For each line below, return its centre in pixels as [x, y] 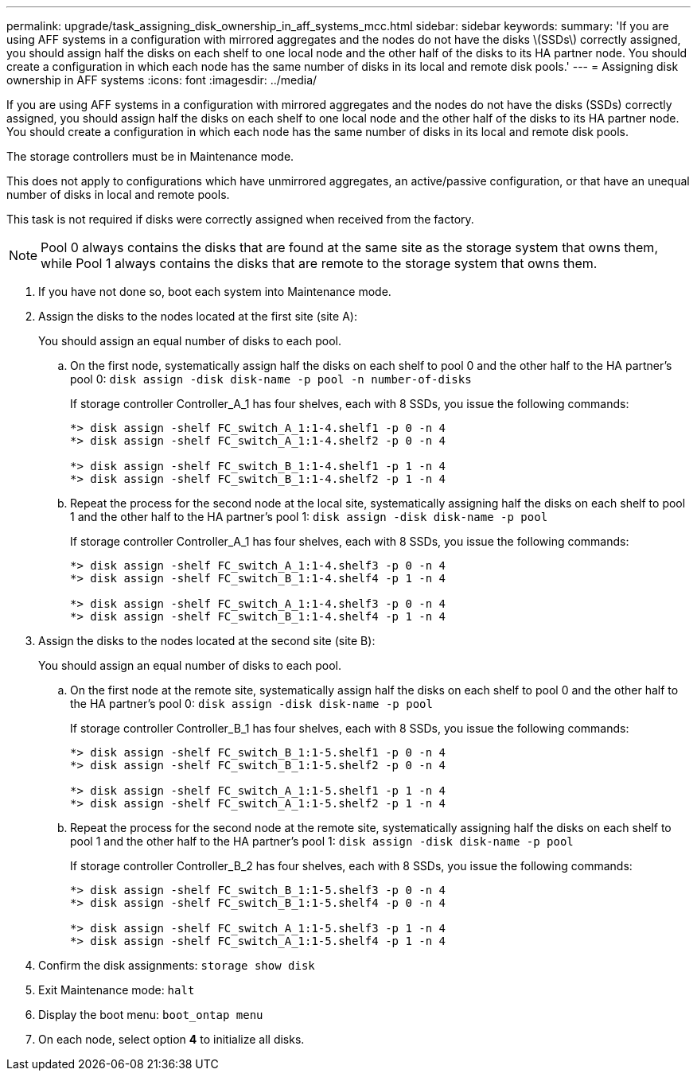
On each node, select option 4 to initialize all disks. [171, 1039]
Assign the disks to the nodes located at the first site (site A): [198, 316]
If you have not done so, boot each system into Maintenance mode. [215, 292]
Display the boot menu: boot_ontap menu [151, 1015]
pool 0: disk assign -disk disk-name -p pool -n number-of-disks [271, 379]
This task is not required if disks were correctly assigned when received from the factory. [240, 219]
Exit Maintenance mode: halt [117, 990]
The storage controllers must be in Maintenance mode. [150, 156]
